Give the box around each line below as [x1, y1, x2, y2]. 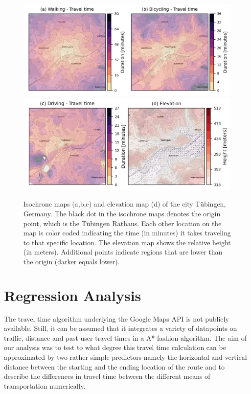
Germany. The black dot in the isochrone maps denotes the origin [23, 208, 221, 218]
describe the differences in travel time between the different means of [4, 371, 210, 381]
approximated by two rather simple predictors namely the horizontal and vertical [4, 351, 247, 362]
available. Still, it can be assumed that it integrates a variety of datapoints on [4, 323, 237, 333]
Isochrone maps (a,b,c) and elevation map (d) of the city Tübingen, [23, 199, 226, 209]
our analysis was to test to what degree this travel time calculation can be [4, 342, 226, 352]
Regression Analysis [4, 285, 141, 305]
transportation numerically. [4, 380, 86, 391]
